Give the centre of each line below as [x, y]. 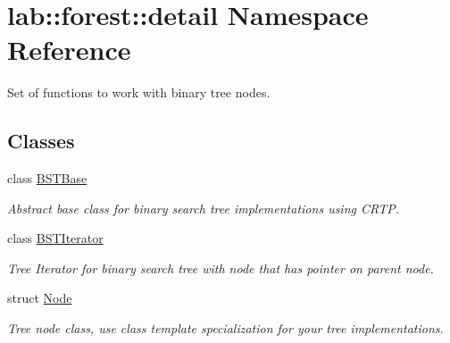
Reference [69, 50]
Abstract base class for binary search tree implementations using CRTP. [203, 208]
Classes [41, 141]
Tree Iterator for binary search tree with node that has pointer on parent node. [221, 268]
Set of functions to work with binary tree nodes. [139, 92]
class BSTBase [47, 178]
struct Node [40, 298]
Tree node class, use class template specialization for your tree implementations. [225, 328]
